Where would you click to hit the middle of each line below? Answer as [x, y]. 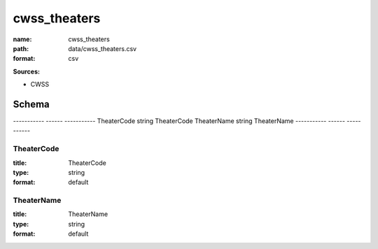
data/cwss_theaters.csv [102, 48]
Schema [31, 104]
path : [21, 48]
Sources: [26, 71]
